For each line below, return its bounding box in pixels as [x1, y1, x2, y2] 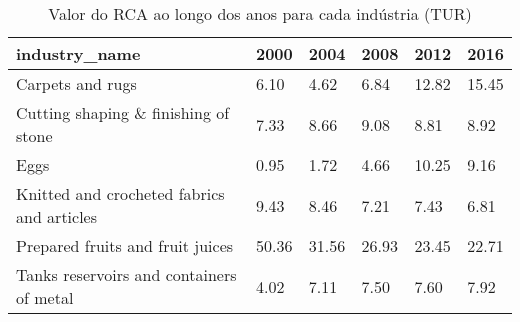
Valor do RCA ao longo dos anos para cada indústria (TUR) [48, 2, 472, 25]
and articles [16, 205, 98, 228]
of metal [16, 286, 74, 309]
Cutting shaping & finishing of [16, 101, 230, 124]
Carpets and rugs [16, 72, 137, 95]
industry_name [16, 42, 141, 65]
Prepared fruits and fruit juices [16, 234, 234, 257]
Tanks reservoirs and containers [16, 263, 237, 286]
